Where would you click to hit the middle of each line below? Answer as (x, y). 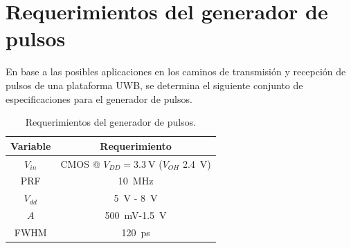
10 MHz (136, 181)
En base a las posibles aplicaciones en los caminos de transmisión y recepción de (176, 71)
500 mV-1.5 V (136, 215)
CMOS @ (80, 163)
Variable (31, 145)
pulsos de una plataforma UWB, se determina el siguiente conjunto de (154, 85)
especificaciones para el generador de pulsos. (99, 98)
